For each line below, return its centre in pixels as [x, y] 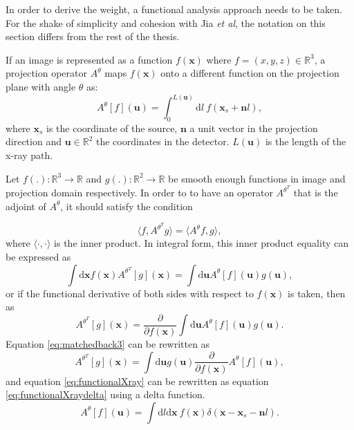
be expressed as [38, 257]
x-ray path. [29, 155]
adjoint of [26, 206]
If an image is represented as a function [89, 59]
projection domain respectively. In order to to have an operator [139, 193]
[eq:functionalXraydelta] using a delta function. [105, 394]
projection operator [46, 73]
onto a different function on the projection [250, 73]
